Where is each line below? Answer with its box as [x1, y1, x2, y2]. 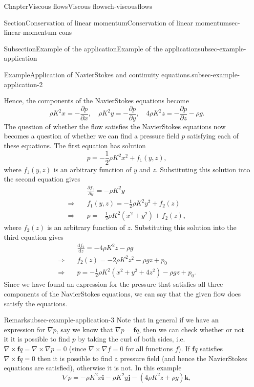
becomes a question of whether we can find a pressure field [4, 131, 179, 141]
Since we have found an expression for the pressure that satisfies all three [4, 279, 223, 289]
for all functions [126, 343, 173, 353]
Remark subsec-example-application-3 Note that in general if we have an [4, 315, 219, 325]
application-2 [4, 79, 43, 89]
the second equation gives [4, 174, 81, 184]
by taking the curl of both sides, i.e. [78, 334, 185, 344]
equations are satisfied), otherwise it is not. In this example [4, 363, 182, 373]
